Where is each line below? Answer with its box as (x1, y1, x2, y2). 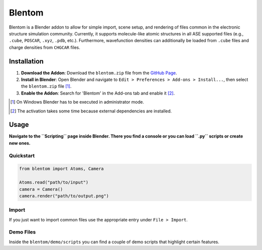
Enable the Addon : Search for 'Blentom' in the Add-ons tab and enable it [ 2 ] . (21, 90, 175, 96)
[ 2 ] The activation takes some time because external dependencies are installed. (10, 108, 172, 114)
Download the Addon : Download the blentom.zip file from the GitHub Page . (21, 70, 177, 76)
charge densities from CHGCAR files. (9, 44, 81, 50)
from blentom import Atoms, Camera (19, 166, 104, 172)
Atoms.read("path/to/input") (19, 180, 89, 185)
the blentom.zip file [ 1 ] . (21, 83, 72, 89)
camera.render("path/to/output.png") (19, 193, 109, 199)
